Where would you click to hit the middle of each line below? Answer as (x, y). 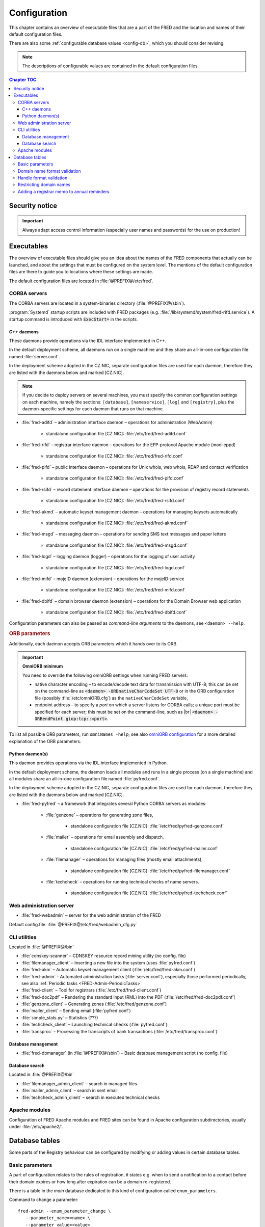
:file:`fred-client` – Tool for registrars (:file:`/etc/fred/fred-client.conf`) (91, 990)
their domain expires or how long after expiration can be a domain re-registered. (90, 1182)
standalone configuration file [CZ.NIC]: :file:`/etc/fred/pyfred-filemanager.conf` (150, 871)
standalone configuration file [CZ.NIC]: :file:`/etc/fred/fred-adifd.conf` (116, 433)
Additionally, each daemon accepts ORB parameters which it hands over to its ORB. (93, 643)
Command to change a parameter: (44, 1200)
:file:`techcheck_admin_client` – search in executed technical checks (91, 1097)
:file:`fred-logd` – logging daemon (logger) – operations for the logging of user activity (108, 557)
